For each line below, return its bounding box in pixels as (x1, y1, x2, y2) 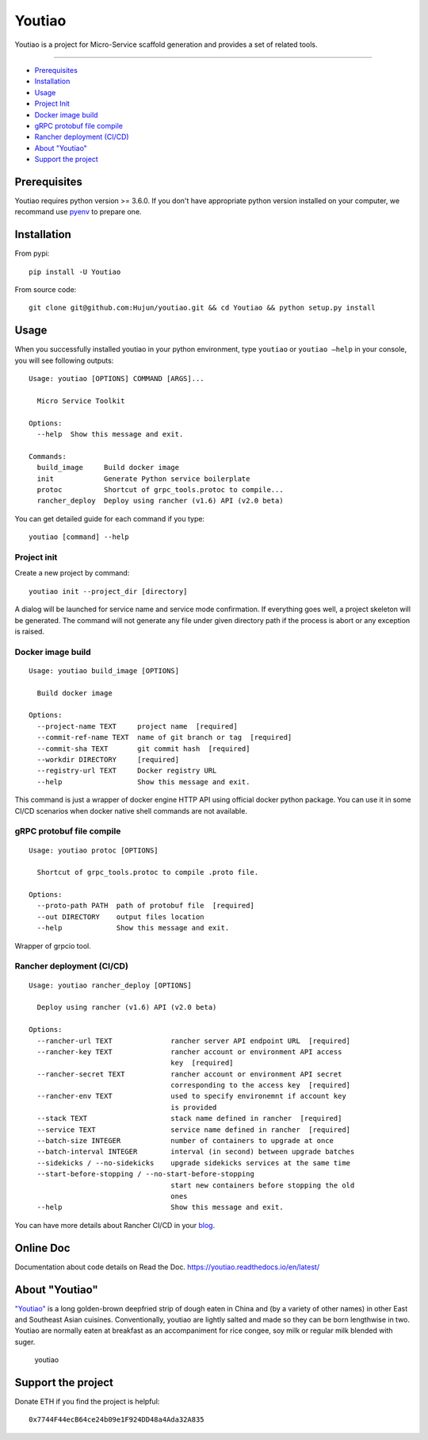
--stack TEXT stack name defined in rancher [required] (36, 1114, 342, 1123)
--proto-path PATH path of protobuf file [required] (36, 901, 255, 911)
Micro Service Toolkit (36, 396, 125, 405)
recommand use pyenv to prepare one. (14, 207, 142, 217)
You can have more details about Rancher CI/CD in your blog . (14, 1220, 216, 1230)
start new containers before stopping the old (170, 1180, 355, 1190)
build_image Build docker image (36, 463, 180, 472)
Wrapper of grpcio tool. (14, 941, 91, 950)
